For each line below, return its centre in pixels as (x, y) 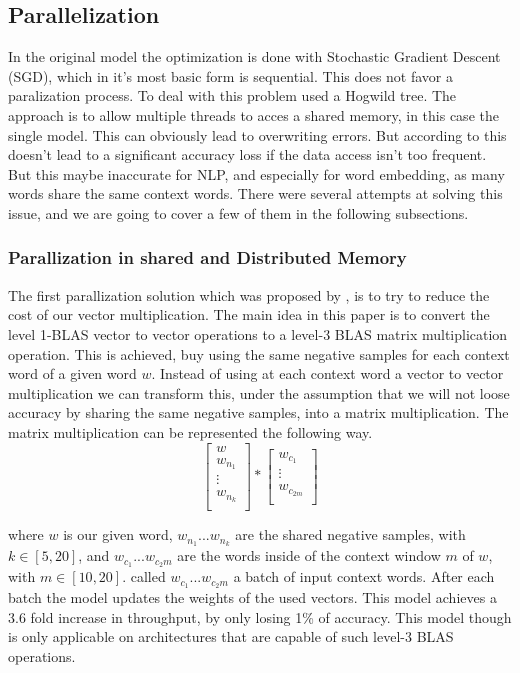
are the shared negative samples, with (350, 534)
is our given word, (118, 534)
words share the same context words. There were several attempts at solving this (255, 193)
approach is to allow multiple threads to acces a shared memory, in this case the (253, 114)
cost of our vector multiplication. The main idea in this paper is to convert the (249, 314)
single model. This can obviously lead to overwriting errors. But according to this (257, 134)
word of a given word (72, 373)
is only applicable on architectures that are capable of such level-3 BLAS (231, 636)
